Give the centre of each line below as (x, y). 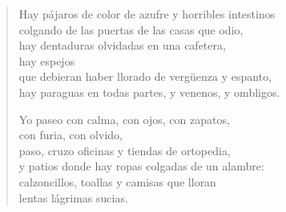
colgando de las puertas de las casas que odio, (131, 29)
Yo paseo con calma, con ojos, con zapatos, (124, 119)
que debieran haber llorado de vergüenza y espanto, (145, 76)
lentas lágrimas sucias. (73, 197)
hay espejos (47, 60)
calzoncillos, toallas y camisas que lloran (117, 181)
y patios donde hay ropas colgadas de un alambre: (141, 166)
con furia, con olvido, (70, 135)
